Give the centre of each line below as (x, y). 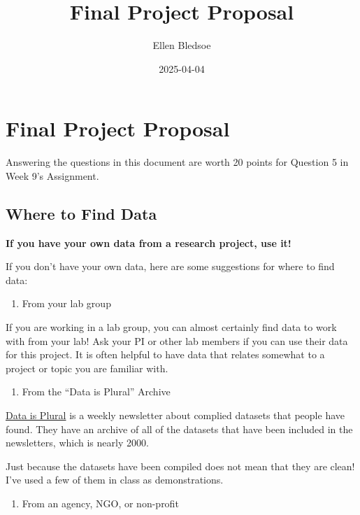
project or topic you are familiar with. (87, 368)
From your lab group (66, 303)
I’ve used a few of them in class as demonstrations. (115, 480)
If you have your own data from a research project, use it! (149, 242)
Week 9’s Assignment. (52, 175)
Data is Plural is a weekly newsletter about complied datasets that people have (175, 415)
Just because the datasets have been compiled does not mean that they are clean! (180, 466)
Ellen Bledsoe (182, 45)
